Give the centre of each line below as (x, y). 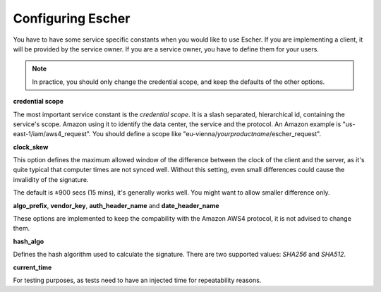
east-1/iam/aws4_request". (52, 134)
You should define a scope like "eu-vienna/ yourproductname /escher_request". (206, 134)
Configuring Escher (72, 18)
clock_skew (31, 147)
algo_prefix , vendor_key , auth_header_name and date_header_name (116, 205)
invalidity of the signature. (51, 179)
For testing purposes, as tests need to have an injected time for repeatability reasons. (137, 280)
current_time (32, 267)
